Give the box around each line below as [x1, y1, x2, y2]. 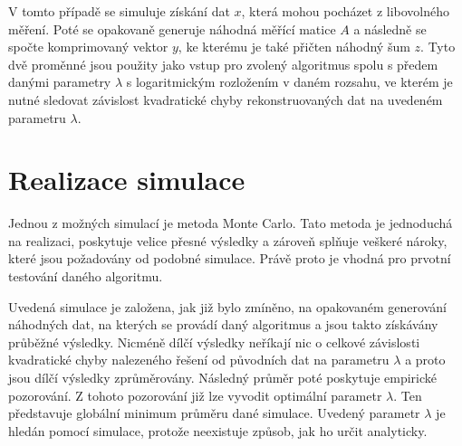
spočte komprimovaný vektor [8, 37, 168, 56]
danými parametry [8, 72, 111, 91]
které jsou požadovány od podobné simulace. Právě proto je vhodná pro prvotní [8, 249, 451, 268]
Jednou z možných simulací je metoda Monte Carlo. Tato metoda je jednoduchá [8, 214, 453, 232]
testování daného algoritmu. [8, 267, 163, 286]
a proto [405, 350, 446, 369]
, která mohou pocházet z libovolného [241, 2, 450, 20]
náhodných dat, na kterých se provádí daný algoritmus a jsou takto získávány [8, 315, 438, 334]
